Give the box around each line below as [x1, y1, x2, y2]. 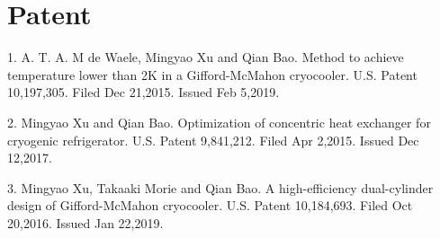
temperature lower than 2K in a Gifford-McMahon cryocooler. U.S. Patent [7, 65, 418, 84]
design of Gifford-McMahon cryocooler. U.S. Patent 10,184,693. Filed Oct [7, 196, 413, 215]
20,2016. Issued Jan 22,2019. [7, 213, 164, 232]
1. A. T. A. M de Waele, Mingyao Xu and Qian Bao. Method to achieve [7, 48, 404, 66]
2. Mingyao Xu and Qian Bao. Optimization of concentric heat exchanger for [7, 112, 431, 131]
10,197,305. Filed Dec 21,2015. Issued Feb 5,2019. [7, 83, 280, 101]
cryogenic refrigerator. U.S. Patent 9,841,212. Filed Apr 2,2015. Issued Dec [7, 130, 419, 149]
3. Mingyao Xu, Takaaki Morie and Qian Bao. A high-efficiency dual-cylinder [7, 178, 434, 197]
